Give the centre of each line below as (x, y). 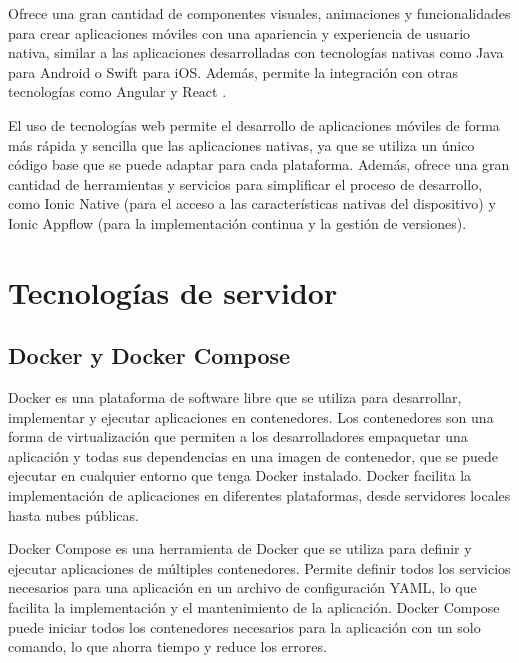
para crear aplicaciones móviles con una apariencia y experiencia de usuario (239, 32)
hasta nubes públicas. (73, 514)
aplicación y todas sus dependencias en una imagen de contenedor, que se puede (253, 455)
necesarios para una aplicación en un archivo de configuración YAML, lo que (242, 587)
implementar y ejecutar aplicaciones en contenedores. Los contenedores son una (251, 416)
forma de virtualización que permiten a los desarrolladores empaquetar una (238, 436)
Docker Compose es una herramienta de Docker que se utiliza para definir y (240, 548)
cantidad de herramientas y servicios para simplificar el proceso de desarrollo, (245, 183)
